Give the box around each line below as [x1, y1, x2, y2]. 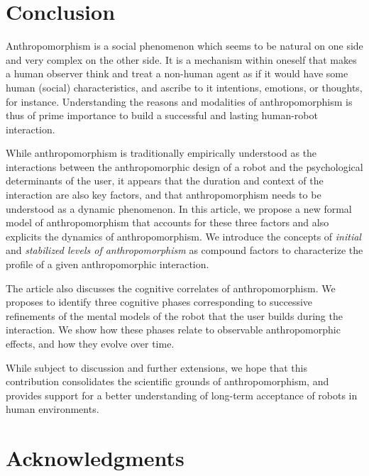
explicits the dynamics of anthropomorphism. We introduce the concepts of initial [6, 228, 361, 243]
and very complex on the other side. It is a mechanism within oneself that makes [6, 52, 357, 67]
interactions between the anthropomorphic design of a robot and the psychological [6, 159, 363, 174]
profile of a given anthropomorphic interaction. [6, 257, 209, 272]
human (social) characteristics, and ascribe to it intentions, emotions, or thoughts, [6, 79, 363, 94]
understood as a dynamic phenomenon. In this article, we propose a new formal [6, 201, 352, 216]
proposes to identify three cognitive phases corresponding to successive [6, 294, 313, 309]
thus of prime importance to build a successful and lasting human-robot [6, 108, 318, 123]
